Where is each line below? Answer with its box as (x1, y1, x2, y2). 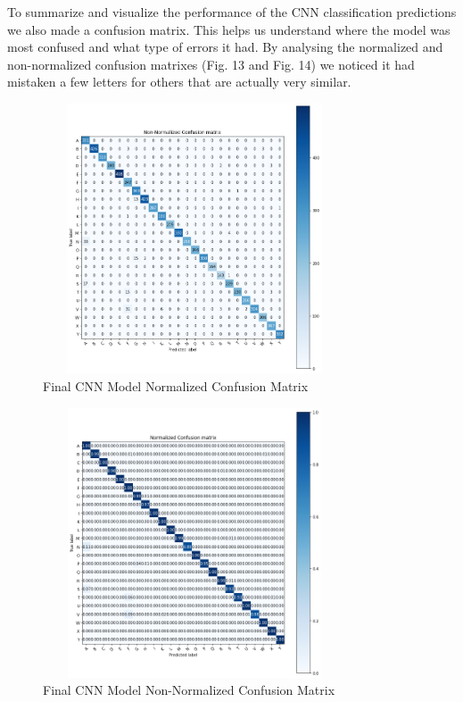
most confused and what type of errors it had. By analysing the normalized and (7, 38, 443, 56)
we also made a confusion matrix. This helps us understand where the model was (7, 20, 451, 38)
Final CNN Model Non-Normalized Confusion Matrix (43, 681, 335, 699)
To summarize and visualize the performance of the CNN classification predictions (7, 3, 457, 21)
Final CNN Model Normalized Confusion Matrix (43, 376, 309, 395)
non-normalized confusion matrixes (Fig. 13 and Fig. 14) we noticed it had (7, 54, 415, 73)
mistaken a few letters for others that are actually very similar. (7, 72, 351, 91)
